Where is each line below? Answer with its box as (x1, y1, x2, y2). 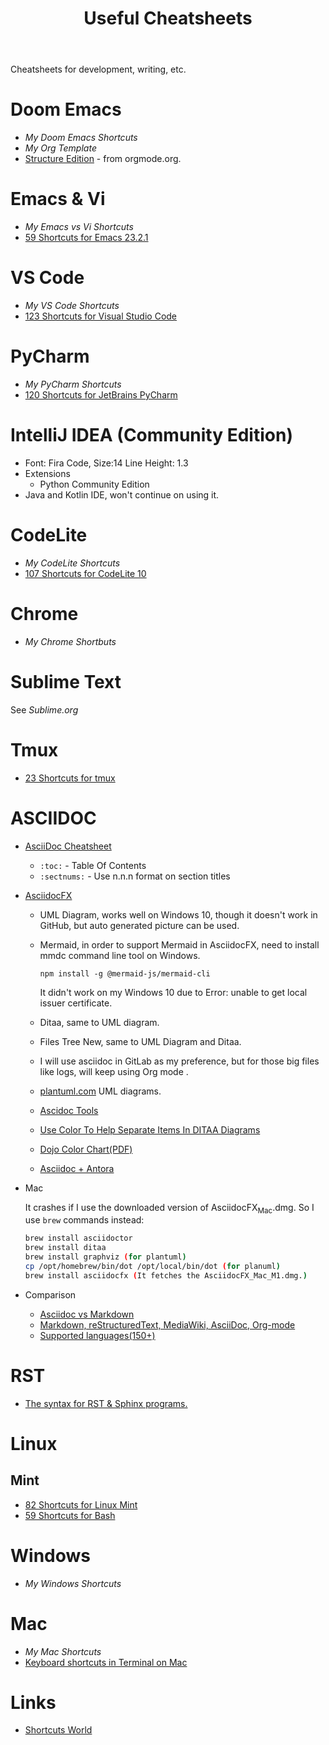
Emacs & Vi (10, 188, 106, 211)
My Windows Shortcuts (24, 1577, 122, 1589)
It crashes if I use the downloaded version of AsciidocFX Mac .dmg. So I (24, 1201, 315, 1216)
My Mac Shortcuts (24, 1645, 102, 1657)
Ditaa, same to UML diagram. (39, 1016, 160, 1028)
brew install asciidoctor (24, 1233, 133, 1244)
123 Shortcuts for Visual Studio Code (24, 310, 178, 322)
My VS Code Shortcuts (24, 300, 120, 311)
